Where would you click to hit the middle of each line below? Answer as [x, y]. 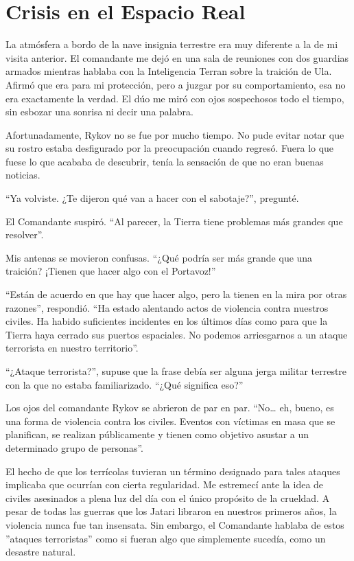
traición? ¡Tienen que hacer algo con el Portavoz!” [111, 271]
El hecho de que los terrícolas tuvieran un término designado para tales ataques [173, 471]
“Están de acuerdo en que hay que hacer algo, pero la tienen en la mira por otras [176, 294]
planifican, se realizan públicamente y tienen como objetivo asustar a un [157, 434]
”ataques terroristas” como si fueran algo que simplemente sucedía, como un [166, 538]
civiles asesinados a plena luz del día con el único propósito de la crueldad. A [168, 497]
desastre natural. [41, 552]
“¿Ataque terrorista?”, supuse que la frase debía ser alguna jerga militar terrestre [176, 371]
